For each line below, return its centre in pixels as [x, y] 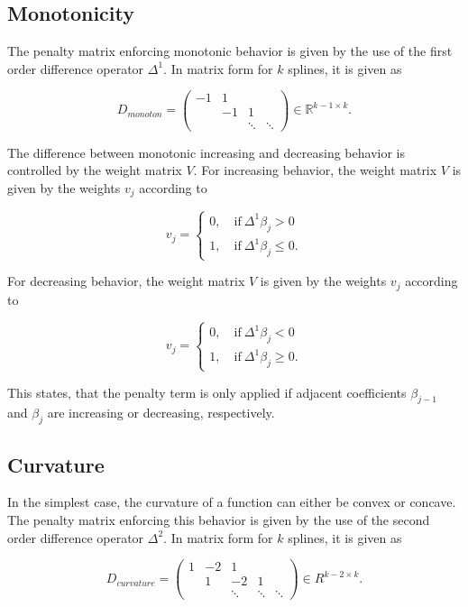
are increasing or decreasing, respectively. [161, 413]
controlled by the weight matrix [95, 170]
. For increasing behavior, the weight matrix [315, 170]
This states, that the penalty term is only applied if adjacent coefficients [207, 392]
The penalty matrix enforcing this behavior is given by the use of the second [219, 519]
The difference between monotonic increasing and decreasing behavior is [206, 152]
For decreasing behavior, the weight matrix [126, 281]
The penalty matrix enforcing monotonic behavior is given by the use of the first [230, 51]
